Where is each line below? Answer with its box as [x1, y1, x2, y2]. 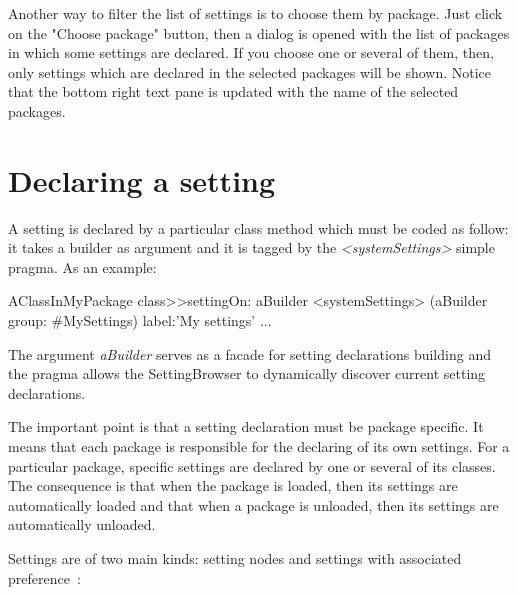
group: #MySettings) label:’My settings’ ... [8, 310, 272, 331]
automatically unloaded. [8, 514, 156, 535]
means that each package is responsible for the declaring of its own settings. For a [8, 436, 510, 457]
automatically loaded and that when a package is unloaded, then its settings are [8, 494, 499, 515]
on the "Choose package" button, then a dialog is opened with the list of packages [8, 22, 510, 43]
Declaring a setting [8, 159, 276, 200]
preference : [8, 567, 81, 588]
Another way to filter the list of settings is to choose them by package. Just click [8, 3, 503, 23]
